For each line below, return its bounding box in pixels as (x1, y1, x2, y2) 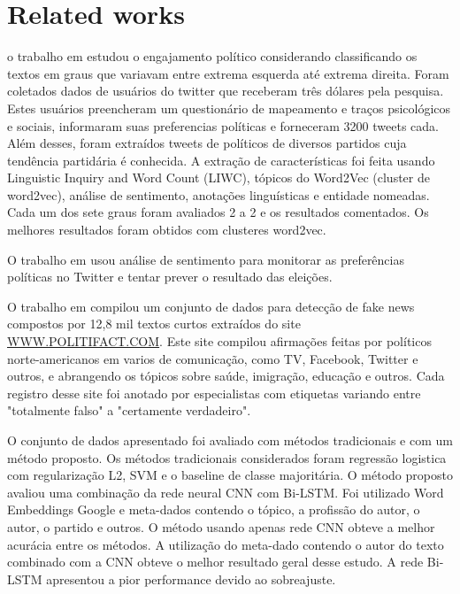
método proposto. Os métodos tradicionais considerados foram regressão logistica (7, 448, 447, 467)
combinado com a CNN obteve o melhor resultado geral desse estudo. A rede (7, 552, 424, 571)
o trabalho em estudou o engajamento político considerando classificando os (7, 47, 418, 66)
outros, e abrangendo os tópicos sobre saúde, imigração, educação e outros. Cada (7, 366, 445, 385)
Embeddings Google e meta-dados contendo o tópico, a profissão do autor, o (7, 500, 420, 519)
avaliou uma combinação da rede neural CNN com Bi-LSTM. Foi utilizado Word (7, 482, 444, 501)
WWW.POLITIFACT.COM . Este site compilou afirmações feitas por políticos (7, 332, 432, 351)
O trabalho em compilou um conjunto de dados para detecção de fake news (7, 297, 415, 315)
